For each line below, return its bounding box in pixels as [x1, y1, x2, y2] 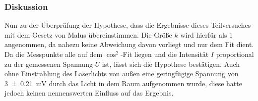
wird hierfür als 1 [180, 29, 233, 40]
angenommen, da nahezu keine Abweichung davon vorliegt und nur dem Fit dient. [4, 39, 254, 50]
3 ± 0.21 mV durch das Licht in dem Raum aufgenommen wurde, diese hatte [4, 78, 242, 88]
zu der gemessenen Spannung [4, 58, 93, 69]
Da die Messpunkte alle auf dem [4, 49, 103, 59]
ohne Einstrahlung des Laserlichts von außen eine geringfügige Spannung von [4, 68, 239, 79]
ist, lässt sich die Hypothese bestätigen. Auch [102, 58, 240, 69]
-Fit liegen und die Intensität [120, 49, 209, 59]
